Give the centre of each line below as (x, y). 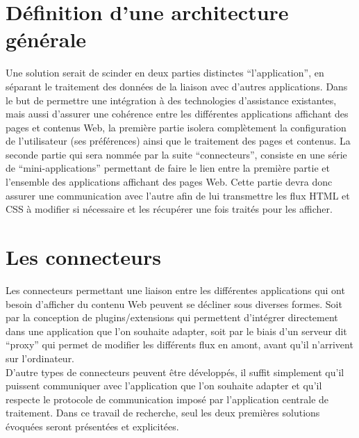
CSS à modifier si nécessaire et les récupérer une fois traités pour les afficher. (169, 209)
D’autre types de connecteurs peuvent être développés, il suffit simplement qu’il (175, 372)
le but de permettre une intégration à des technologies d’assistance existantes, (171, 100)
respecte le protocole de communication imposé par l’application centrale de (167, 399)
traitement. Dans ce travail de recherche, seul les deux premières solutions (163, 413)
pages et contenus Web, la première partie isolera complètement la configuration (176, 127)
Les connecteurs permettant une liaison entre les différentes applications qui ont (175, 290)
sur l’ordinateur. (40, 358)
